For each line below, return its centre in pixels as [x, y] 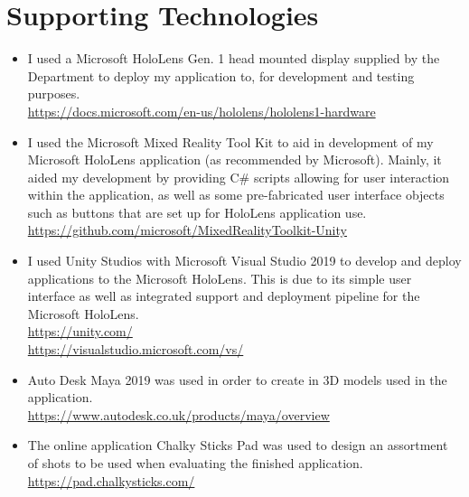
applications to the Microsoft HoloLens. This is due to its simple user [220, 278]
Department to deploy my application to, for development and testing [221, 75]
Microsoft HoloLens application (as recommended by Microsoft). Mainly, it [234, 159]
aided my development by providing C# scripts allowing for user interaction [239, 177]
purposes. [54, 94]
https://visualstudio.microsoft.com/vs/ [136, 349]
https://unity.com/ [80, 331]
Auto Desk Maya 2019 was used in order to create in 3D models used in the [237, 379]
